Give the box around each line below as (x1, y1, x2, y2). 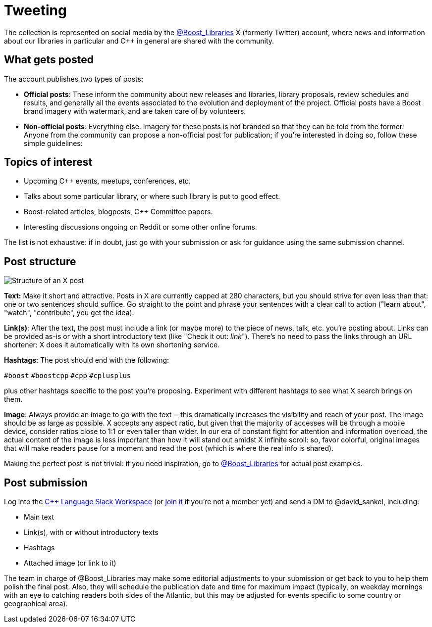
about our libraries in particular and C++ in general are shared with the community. (4, 36, 274, 45)
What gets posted (4, 53, 94, 66)
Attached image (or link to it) (24, 559, 116, 568)
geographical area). (4, 599, 68, 608)
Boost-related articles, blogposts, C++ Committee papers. (24, 207, 213, 216)
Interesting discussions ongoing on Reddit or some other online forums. (24, 223, 257, 232)
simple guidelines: (24, 139, 83, 147)
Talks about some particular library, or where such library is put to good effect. (24, 192, 280, 201)
